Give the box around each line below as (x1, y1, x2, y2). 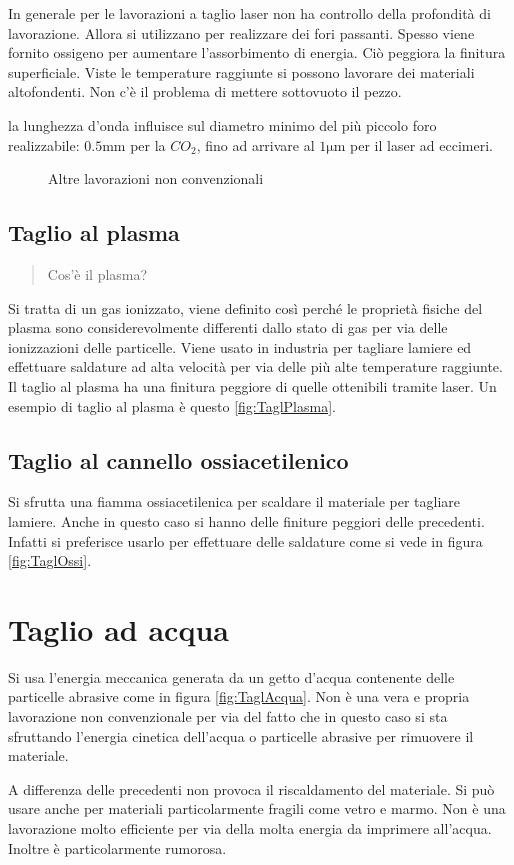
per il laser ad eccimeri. (350, 134, 493, 155)
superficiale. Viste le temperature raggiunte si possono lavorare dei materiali (8, 61, 475, 82)
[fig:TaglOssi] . (8, 550, 92, 571)
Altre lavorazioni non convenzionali (48, 168, 264, 189)
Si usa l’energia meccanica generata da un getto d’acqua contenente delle (8, 666, 455, 687)
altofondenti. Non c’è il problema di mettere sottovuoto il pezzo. (8, 81, 402, 102)
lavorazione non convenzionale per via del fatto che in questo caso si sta (8, 706, 448, 726)
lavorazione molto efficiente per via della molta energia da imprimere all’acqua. (8, 817, 492, 838)
